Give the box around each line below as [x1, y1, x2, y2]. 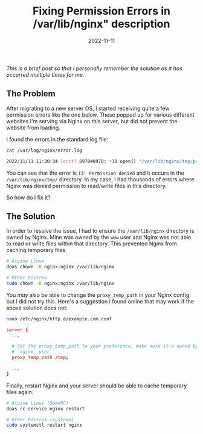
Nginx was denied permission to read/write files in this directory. [6, 182, 167, 189]
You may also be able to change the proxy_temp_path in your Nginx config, [6, 291, 192, 299]
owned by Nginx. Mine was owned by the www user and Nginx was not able [6, 234, 192, 241]
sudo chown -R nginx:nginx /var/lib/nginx [6, 280, 115, 287]
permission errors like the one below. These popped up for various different [6, 111, 195, 118]
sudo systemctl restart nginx [6, 422, 83, 429]
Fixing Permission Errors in [32, 4, 171, 18]
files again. [6, 388, 34, 395]
